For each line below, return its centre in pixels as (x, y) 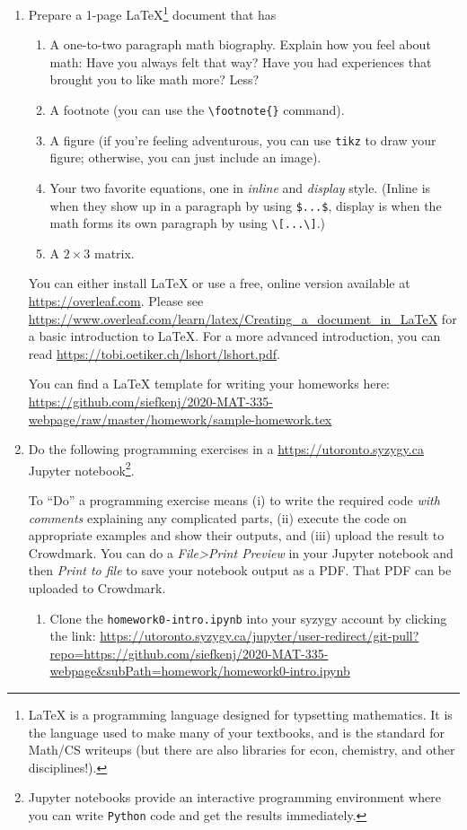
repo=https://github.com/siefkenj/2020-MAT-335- (189, 653)
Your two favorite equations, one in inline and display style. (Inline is (240, 187)
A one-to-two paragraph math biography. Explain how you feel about (240, 44)
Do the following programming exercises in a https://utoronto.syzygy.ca (226, 449)
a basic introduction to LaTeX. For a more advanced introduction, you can (234, 336)
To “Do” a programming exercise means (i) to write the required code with (234, 500)
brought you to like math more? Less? (154, 79)
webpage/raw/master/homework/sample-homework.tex (180, 419)
